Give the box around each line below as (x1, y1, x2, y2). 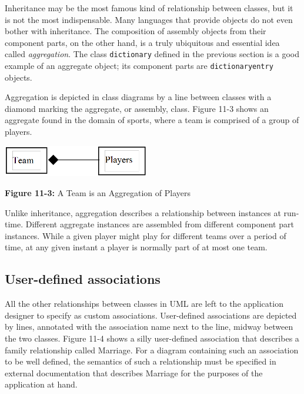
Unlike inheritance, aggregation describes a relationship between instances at (5, 206, 281, 218)
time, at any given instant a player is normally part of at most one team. (5, 241, 268, 253)
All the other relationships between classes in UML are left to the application (5, 297, 283, 310)
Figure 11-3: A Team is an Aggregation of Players (5, 187, 191, 199)
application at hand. (5, 378, 78, 390)
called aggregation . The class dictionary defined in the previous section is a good (5, 48, 300, 60)
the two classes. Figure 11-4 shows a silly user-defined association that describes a (5, 332, 299, 345)
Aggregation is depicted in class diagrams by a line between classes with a (5, 91, 272, 103)
